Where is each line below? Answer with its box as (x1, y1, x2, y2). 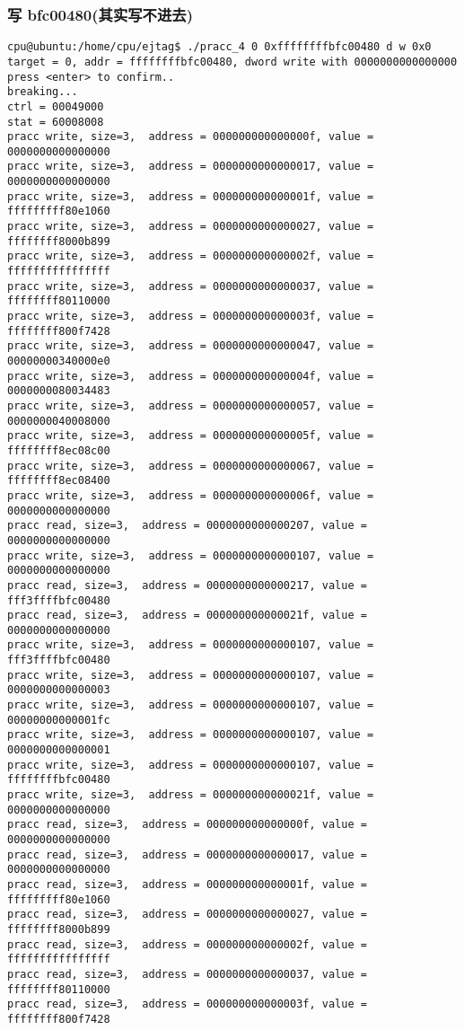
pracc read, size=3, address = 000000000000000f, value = (7, 818, 367, 832)
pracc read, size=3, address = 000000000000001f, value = (7, 877, 367, 891)
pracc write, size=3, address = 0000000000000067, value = (7, 459, 374, 472)
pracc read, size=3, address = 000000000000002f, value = (7, 938, 367, 951)
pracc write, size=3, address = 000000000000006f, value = (7, 489, 374, 502)
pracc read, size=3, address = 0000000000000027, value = (7, 908, 367, 921)
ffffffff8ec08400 (7, 474, 110, 488)
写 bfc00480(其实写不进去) (7, 3, 193, 25)
